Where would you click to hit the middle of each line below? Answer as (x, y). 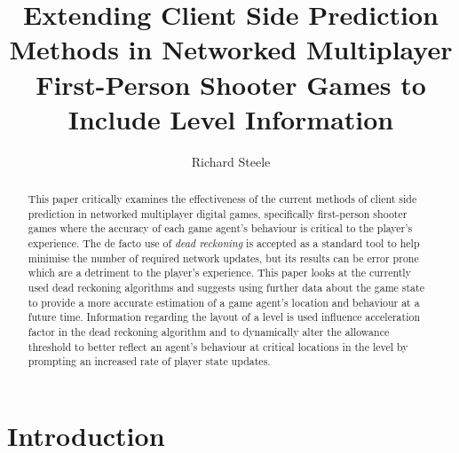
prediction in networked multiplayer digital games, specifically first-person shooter (218, 213)
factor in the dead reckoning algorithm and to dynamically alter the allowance (209, 331)
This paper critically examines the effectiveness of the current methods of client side (222, 199)
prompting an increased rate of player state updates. (149, 361)
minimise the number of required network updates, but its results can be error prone (223, 258)
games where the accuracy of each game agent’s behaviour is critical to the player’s (220, 228)
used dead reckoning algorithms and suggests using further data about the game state (226, 288)
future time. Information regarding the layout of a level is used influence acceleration (224, 317)
